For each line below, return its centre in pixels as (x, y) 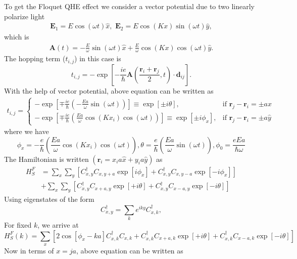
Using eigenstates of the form (49, 199)
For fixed (18, 225)
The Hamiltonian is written (46, 159)
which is (17, 37)
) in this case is (98, 58)
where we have (27, 131)
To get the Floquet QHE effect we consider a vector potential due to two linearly (129, 6)
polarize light (24, 16)
